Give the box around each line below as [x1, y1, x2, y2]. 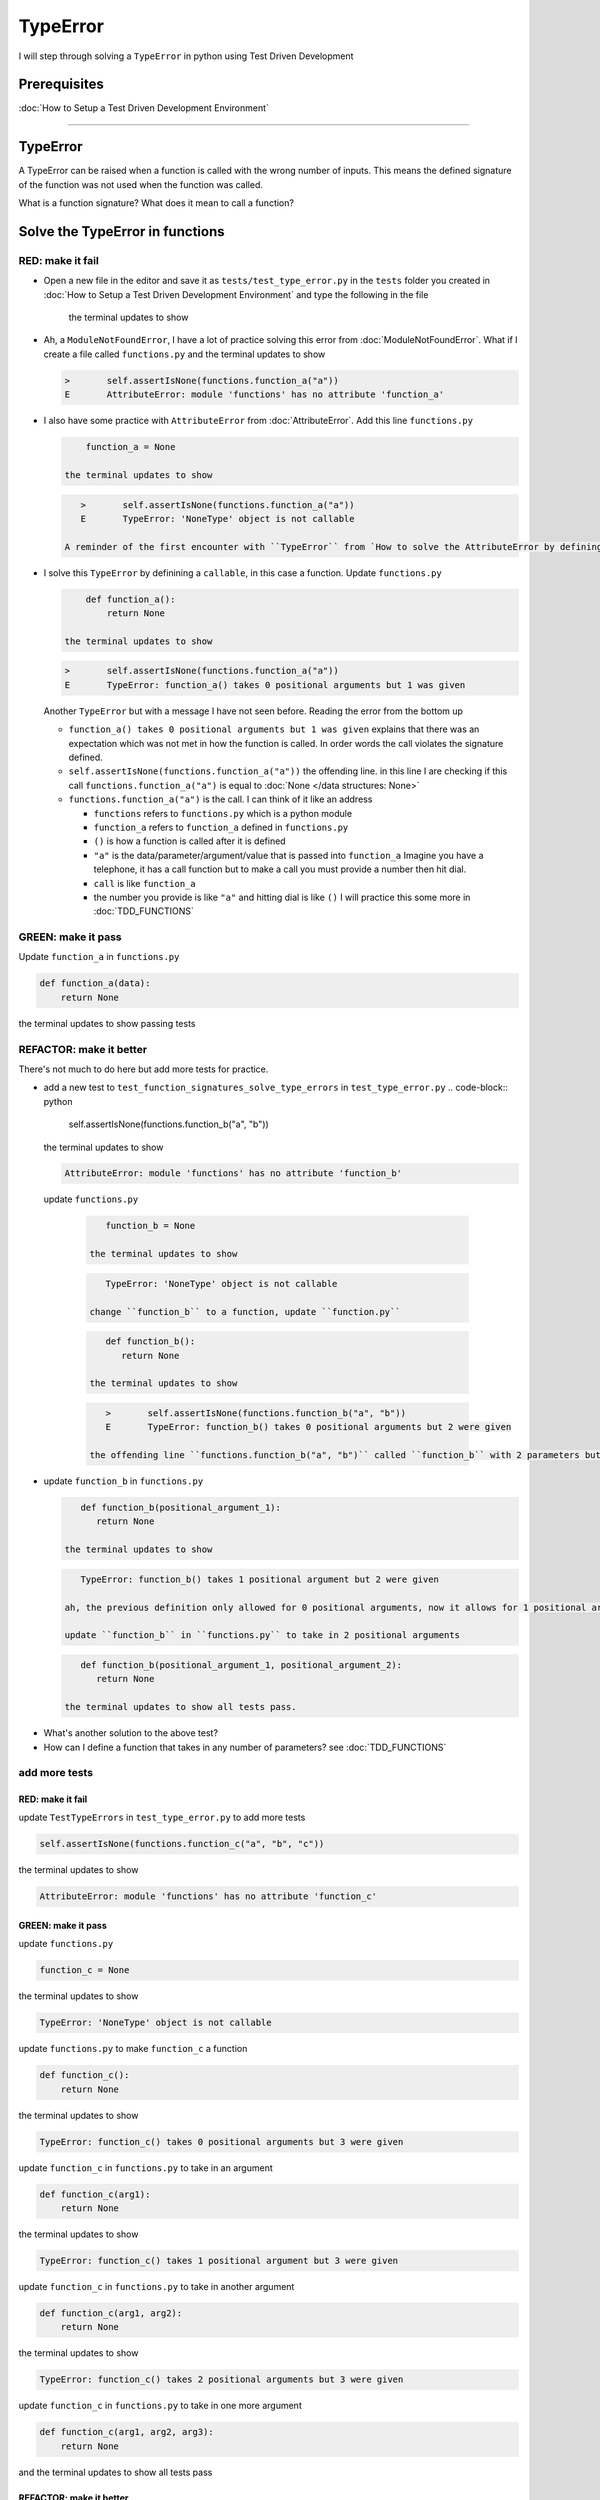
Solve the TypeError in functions [18, 223, 225, 240]
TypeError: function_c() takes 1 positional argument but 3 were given [39, 2255, 399, 2266]
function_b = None [105, 1220, 196, 1232]
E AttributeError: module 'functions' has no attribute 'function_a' [64, 389, 445, 400]
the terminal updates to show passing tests [18, 1017, 196, 1029]
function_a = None [85, 441, 176, 453]
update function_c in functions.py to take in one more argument [18, 2400, 302, 2412]
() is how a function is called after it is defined [93, 835, 286, 847]
